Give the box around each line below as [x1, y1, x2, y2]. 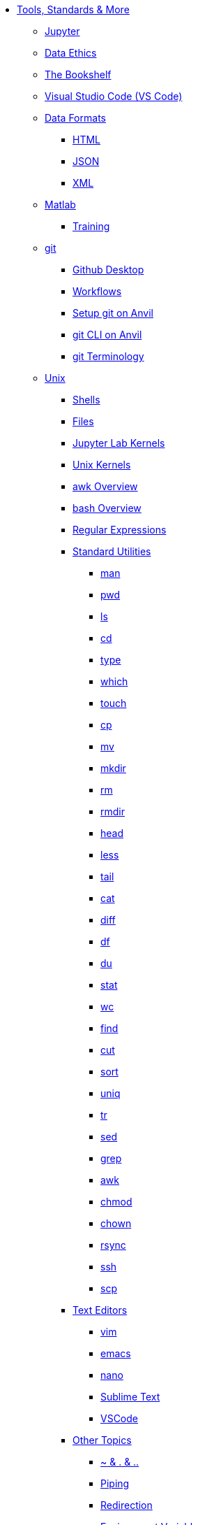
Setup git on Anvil [73, 307, 153, 319]
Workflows [73, 285, 122, 297]
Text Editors [73, 1304, 128, 1316]
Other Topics [73, 1434, 132, 1446]
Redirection [100, 1499, 153, 1511]
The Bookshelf [45, 69, 112, 80]
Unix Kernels [73, 459, 131, 471]
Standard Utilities [73, 545, 151, 557]
